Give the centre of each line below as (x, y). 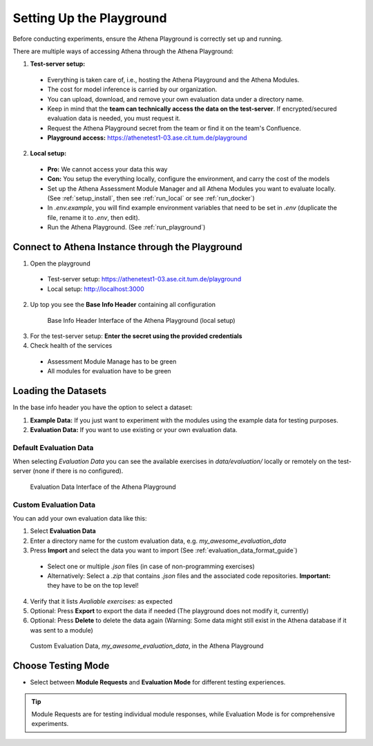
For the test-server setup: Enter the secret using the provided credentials (136, 336)
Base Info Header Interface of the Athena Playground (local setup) (141, 320)
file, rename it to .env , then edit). (94, 217)
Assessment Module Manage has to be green (112, 361)
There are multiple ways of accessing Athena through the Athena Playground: (123, 51)
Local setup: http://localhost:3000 (96, 289)
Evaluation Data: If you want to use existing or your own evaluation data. (134, 429)
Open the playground (60, 263)
